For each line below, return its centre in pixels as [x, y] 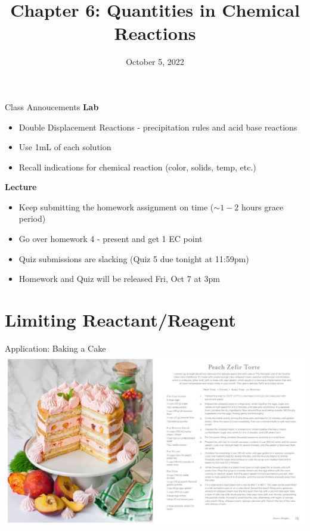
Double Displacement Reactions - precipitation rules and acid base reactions [158, 127]
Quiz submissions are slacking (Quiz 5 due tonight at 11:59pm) [134, 258]
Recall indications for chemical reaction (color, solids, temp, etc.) [137, 167]
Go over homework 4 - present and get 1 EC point [111, 239]
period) [32, 218]
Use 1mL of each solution [65, 147]
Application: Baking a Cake [55, 348]
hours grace [262, 206]
